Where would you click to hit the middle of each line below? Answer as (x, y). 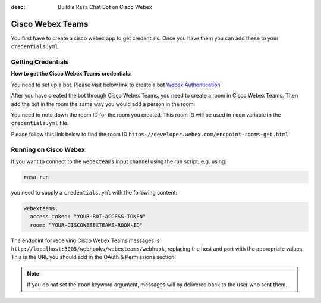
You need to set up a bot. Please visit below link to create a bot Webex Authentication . (117, 85)
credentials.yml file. (40, 123)
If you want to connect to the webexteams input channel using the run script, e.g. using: (119, 161)
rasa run (36, 177)
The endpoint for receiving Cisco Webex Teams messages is (85, 240)
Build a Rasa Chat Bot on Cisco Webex (105, 7)
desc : (18, 7)
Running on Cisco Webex (48, 149)
